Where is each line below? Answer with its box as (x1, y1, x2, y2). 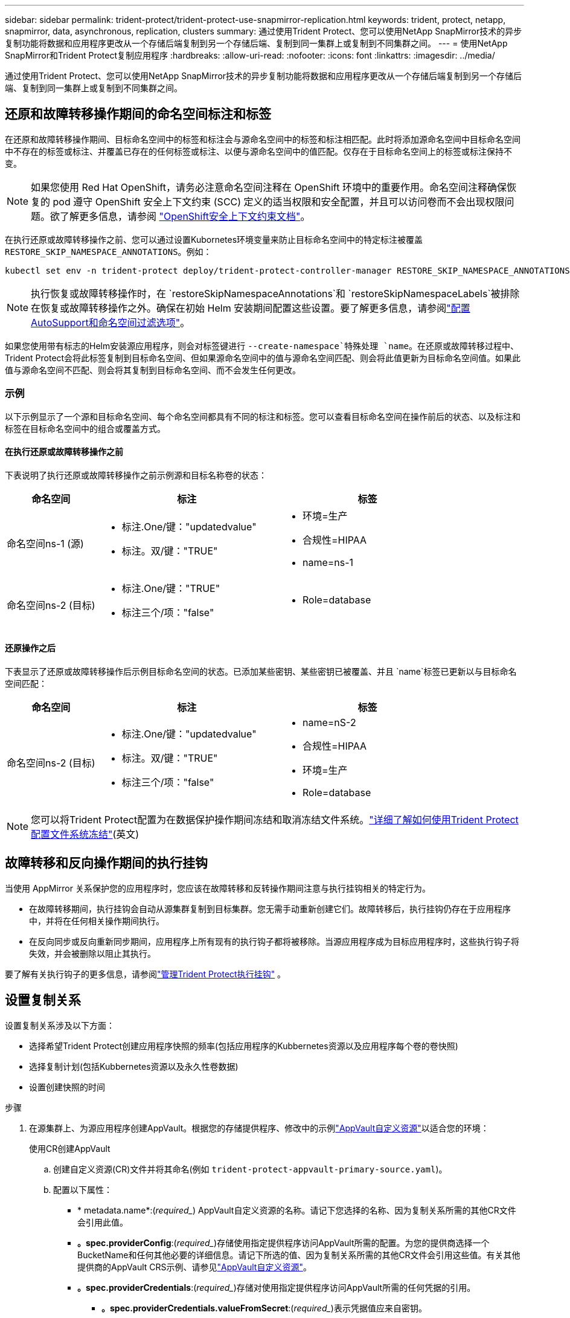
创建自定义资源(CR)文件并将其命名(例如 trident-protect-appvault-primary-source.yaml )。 (53, 1163, 447, 1174)
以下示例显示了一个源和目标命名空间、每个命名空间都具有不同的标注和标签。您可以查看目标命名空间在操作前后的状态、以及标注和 (5, 411, 520, 422)
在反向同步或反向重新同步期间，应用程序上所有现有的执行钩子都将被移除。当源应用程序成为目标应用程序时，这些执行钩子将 (29, 936, 519, 947)
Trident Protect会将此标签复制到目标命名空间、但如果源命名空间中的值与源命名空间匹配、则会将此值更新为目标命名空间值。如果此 (5, 352, 521, 363)
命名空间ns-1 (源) (7, 537, 84, 550)
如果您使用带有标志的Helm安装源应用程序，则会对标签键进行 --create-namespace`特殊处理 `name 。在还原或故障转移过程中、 (5, 340, 519, 351)
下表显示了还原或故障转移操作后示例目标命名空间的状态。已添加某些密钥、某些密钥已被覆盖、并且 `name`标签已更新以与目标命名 (5, 666, 517, 677)
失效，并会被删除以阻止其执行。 (29, 948, 156, 959)
